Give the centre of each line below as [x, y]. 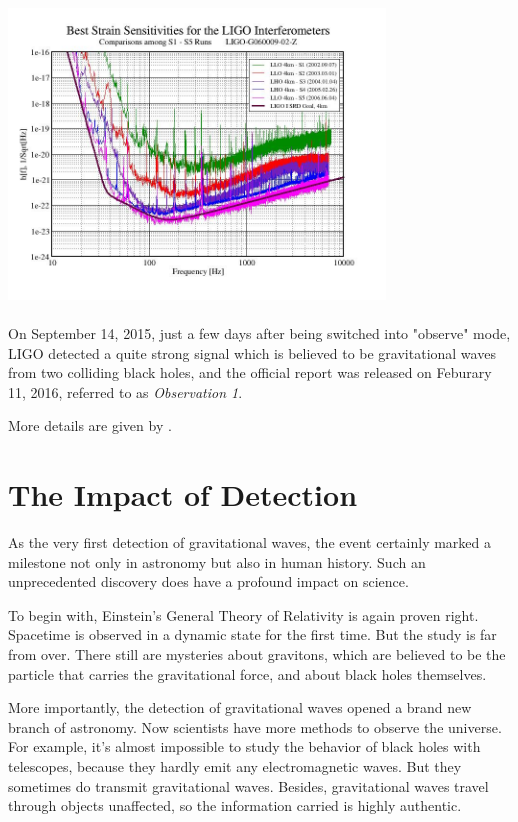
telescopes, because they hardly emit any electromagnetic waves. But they [235, 765]
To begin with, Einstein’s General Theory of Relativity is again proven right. [243, 614]
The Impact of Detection [183, 494]
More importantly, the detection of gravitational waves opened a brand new [240, 707]
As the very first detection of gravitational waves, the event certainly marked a [249, 542]
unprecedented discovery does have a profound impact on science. [208, 581]
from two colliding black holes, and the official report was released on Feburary [250, 372]
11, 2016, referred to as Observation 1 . [125, 391]
